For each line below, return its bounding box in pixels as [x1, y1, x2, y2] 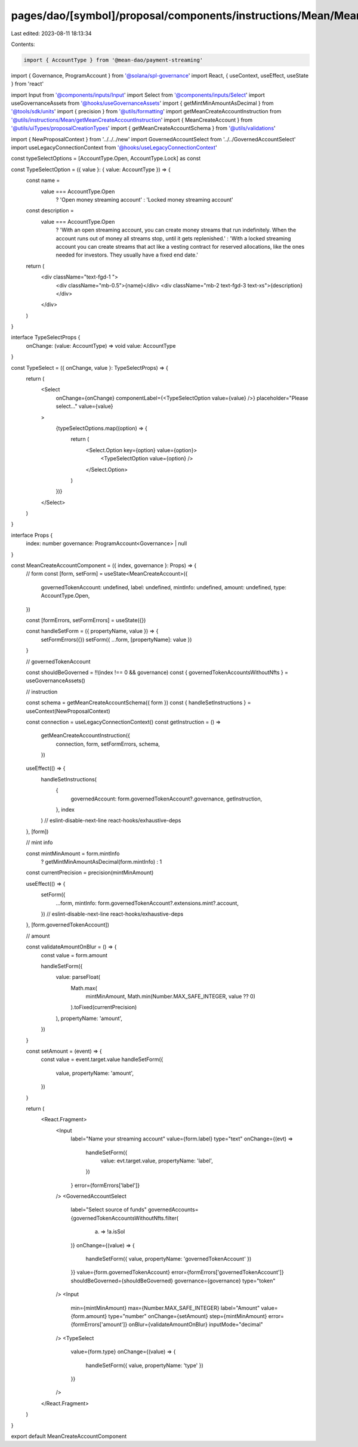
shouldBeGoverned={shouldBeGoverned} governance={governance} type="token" [70, 1277, 276, 1284]
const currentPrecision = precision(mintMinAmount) [26, 869, 154, 876]
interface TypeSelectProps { [11, 334, 81, 341]
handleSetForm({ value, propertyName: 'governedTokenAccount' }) [85, 1256, 252, 1263]
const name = [26, 177, 60, 184]
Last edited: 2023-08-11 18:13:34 [11, 30, 92, 37]
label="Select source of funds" [70, 1206, 147, 1213]
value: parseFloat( [55, 973, 101, 981]
